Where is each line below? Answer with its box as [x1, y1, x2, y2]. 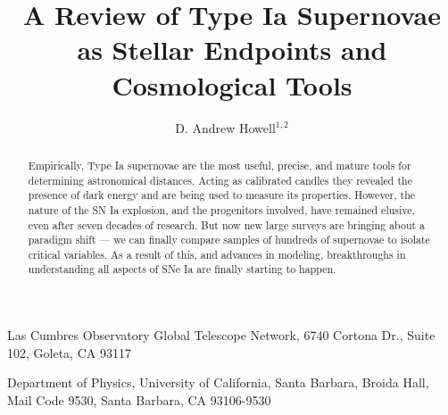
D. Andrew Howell [175, 118, 276, 137]
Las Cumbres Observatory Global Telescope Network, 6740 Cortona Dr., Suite [7, 326, 436, 344]
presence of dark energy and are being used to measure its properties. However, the [28, 187, 416, 203]
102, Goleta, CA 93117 [7, 343, 131, 361]
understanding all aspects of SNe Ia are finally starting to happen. [28, 261, 336, 277]
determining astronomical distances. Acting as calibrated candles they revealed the [28, 172, 412, 187]
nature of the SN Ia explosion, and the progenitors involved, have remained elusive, [28, 202, 415, 217]
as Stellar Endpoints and [77, 31, 387, 68]
